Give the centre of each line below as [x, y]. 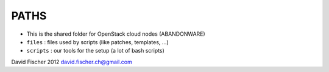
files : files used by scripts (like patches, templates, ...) [97, 42]
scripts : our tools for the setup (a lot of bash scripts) [95, 51]
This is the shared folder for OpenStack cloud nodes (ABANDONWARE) [116, 34]
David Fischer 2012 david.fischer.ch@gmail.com [72, 62]
